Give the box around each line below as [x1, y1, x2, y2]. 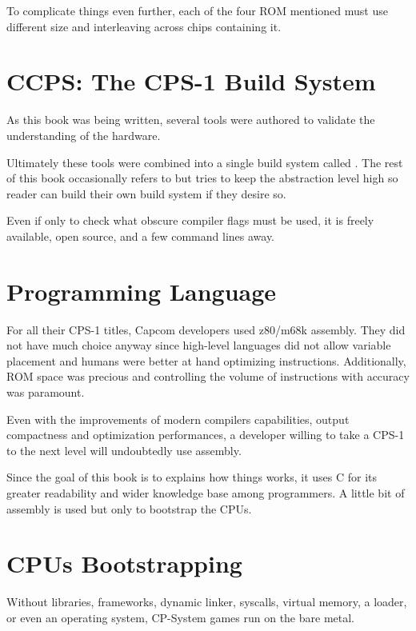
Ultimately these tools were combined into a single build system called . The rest [6, 154, 403, 170]
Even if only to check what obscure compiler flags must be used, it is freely [6, 212, 374, 229]
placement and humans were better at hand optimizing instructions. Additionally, [6, 352, 406, 369]
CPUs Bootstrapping [6, 547, 242, 580]
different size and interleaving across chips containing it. [6, 18, 282, 34]
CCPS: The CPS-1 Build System [6, 65, 376, 98]
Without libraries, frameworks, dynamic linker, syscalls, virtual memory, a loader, [6, 593, 407, 610]
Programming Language [6, 274, 277, 307]
